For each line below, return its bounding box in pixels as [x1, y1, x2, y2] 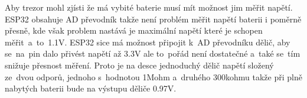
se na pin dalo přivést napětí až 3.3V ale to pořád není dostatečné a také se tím [5, 47, 301, 60]
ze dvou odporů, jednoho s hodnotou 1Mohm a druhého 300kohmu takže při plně [5, 70, 302, 83]
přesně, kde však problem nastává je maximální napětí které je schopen [5, 24, 263, 37]
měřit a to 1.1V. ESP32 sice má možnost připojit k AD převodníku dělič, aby [5, 35, 290, 48]
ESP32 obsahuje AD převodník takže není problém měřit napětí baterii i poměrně [5, 12, 302, 25]
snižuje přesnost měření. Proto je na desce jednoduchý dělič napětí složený [5, 58, 274, 71]
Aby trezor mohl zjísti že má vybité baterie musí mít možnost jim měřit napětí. [5, 1, 293, 13]
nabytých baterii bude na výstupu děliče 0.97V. [5, 82, 177, 94]
